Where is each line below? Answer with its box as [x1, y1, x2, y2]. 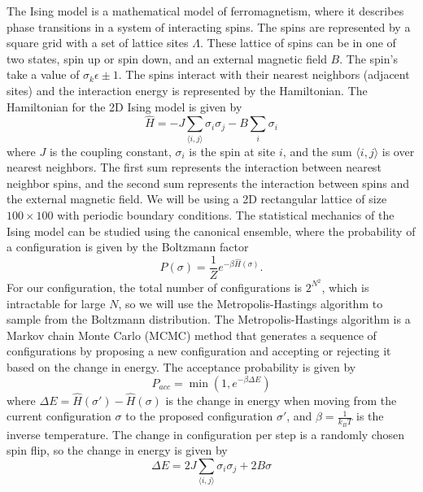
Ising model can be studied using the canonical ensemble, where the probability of [7, 222, 416, 239]
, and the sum [282, 142, 352, 159]
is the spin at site [189, 142, 276, 159]
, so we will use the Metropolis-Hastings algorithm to [118, 294, 383, 311]
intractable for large [7, 294, 106, 311]
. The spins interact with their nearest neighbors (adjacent [118, 66, 410, 83]
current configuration [7, 407, 111, 425]
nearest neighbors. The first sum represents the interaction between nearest [7, 159, 382, 176]
